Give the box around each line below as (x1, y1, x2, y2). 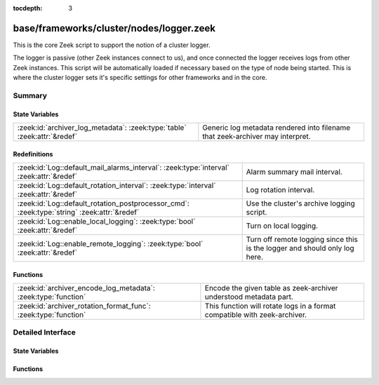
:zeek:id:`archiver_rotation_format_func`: (17, 302, 151, 311)
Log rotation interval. (246, 185, 315, 195)
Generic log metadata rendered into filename (202, 123, 351, 133)
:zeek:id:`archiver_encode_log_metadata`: (17, 283, 156, 293)
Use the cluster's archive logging (246, 198, 356, 208)
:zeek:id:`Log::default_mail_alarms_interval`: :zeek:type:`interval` (17, 163, 230, 173)
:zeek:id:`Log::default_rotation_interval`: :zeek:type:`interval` (17, 181, 216, 191)
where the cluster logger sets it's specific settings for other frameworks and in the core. (13, 74, 267, 82)
